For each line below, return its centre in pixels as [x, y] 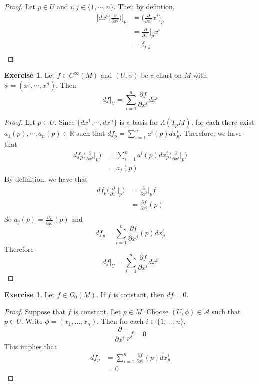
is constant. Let [97, 311]
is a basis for [139, 122]
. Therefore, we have [211, 133]
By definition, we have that [46, 179]
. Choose [155, 311]
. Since [65, 122]
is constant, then [139, 294]
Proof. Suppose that [35, 311]
